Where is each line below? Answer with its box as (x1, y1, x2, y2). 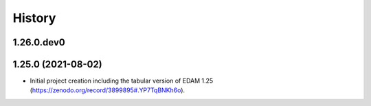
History (12, 10, 56, 25)
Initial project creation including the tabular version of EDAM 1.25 (30, 76, 214, 85)
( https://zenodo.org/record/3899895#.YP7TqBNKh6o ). (30, 86, 185, 94)
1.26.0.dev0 (12, 36, 65, 48)
